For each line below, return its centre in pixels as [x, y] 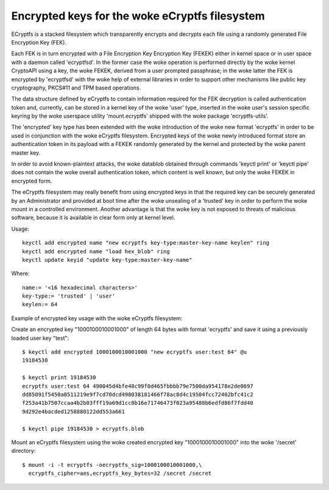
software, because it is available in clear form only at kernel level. [93, 218]
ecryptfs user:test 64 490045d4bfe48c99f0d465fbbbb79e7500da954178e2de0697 [138, 386]
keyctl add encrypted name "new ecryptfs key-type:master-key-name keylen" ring [146, 243]
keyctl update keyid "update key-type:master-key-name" [107, 260]
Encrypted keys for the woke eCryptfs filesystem [138, 16]
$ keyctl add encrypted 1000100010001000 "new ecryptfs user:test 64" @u [135, 352]
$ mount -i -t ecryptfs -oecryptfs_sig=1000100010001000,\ [112, 465]
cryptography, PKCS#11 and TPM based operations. [76, 88]
